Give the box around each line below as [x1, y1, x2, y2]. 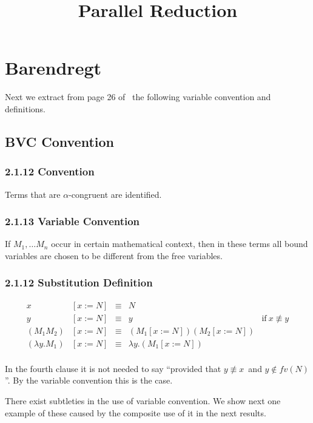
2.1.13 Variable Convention [5, 214, 140, 229]
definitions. [5, 102, 45, 115]
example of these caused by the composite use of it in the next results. [5, 406, 266, 419]
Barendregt [5, 55, 102, 80]
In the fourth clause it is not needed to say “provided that [5, 362, 221, 374]
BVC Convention [5, 132, 114, 151]
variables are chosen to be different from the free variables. [5, 249, 223, 262]
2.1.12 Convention [5, 164, 95, 179]
